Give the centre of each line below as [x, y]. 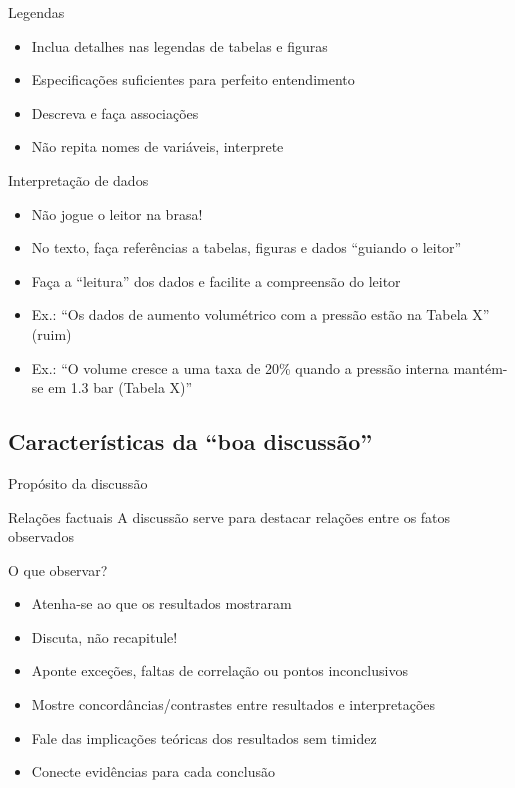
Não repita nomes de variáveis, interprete [157, 146]
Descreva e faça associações [115, 112]
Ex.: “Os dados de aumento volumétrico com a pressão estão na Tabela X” [260, 314]
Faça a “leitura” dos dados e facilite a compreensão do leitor [216, 280]
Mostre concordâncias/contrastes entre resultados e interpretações [233, 704]
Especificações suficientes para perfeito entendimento [193, 79]
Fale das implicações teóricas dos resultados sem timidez [204, 737]
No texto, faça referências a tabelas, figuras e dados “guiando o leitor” [246, 247]
